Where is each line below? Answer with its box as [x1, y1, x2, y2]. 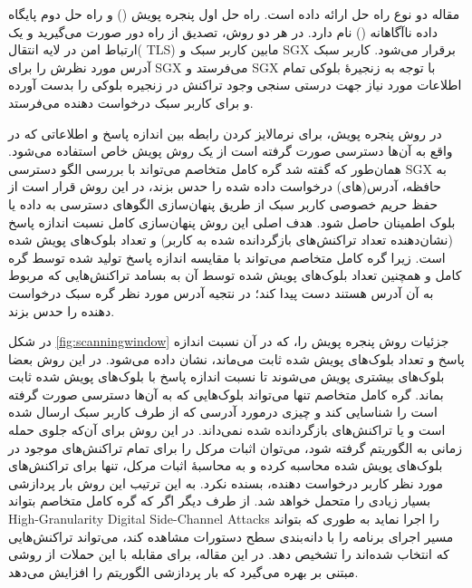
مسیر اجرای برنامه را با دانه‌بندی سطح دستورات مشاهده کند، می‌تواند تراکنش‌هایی [8, 526, 454, 545]
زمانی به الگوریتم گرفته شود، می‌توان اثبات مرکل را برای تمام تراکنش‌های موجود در [8, 438, 463, 457]
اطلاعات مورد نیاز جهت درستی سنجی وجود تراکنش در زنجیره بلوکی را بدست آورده [8, 75, 462, 94]
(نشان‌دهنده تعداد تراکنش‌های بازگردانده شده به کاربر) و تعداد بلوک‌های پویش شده [8, 230, 453, 249]
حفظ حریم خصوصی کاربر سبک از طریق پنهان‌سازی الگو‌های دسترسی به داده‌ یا [8, 194, 438, 213]
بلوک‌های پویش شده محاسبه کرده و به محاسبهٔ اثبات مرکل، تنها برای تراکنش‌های [8, 456, 443, 475]
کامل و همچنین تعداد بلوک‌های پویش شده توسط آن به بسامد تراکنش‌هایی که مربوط [8, 265, 462, 284]
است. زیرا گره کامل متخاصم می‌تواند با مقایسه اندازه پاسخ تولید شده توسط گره [8, 247, 446, 266]
